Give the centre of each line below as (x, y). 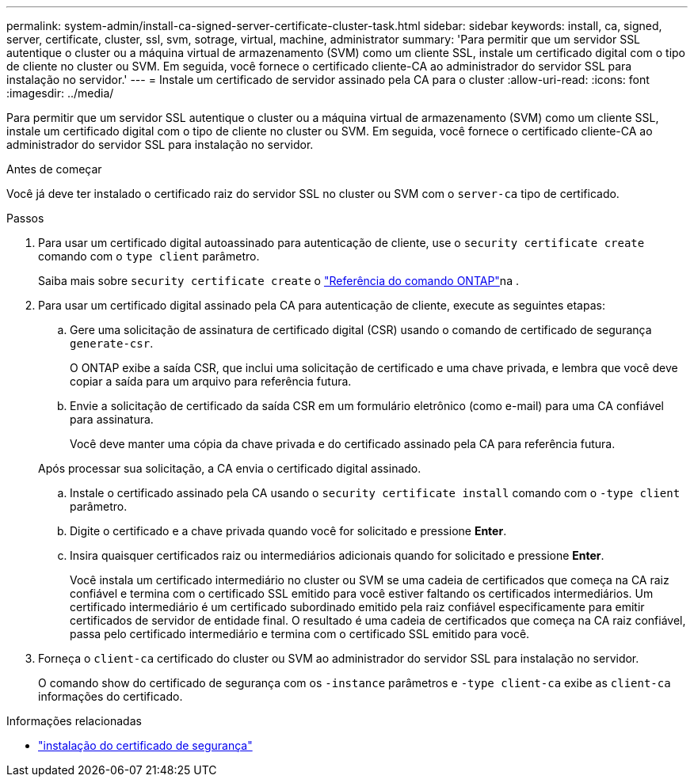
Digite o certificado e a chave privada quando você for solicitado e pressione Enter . (288, 531)
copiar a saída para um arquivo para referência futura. (211, 381)
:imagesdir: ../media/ (60, 93)
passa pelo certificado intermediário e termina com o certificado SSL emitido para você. (300, 634)
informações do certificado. (111, 696)
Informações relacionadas (74, 721)
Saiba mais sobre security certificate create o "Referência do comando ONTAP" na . (278, 281)
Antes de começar (54, 169)
